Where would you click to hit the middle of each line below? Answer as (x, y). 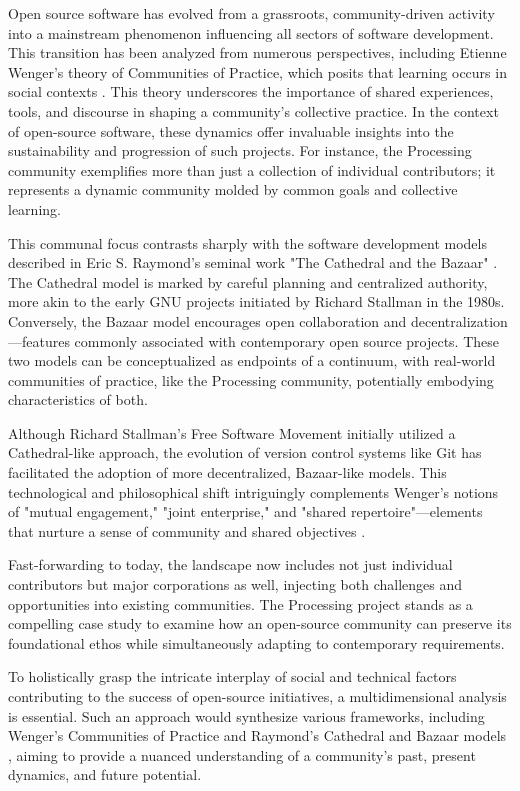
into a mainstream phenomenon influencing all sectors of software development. (251, 32)
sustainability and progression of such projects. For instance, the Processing (240, 150)
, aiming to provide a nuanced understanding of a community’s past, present (242, 754)
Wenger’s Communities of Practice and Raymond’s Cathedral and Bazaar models (257, 735)
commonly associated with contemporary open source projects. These (287, 340)
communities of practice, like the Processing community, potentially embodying (251, 379)
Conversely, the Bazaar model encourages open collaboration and (207, 320)
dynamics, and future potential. (105, 774)
